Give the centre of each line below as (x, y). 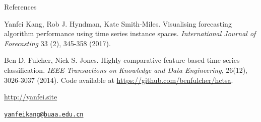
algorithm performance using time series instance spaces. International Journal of (130, 33)
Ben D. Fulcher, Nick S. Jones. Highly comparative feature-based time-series (122, 60)
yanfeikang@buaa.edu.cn (44, 114)
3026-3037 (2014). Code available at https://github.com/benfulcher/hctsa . (119, 80)
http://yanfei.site (31, 97)
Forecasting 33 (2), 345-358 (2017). (57, 43)
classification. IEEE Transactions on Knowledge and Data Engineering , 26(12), (126, 70)
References (20, 7)
